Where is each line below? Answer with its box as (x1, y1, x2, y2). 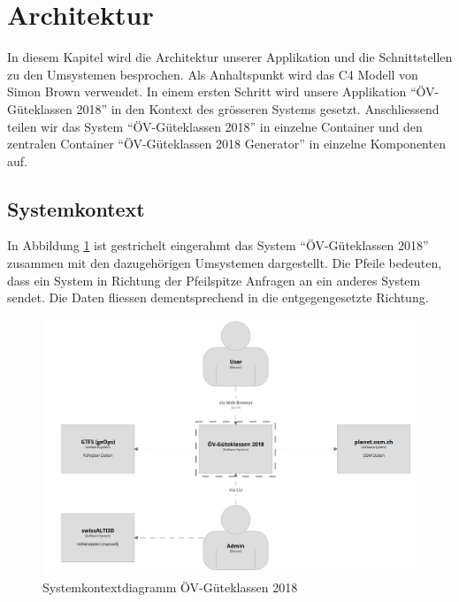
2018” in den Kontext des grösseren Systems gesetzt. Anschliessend (76, 99, 440, 118)
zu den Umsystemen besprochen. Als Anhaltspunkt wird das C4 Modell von (7, 65, 418, 83)
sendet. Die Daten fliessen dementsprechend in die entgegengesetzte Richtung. (7, 288, 429, 307)
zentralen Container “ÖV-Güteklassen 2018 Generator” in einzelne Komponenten (7, 134, 446, 153)
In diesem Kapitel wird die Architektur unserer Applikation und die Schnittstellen (7, 48, 453, 66)
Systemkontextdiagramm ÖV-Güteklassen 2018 (42, 577, 298, 596)
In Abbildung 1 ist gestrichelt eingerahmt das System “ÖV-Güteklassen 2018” (7, 236, 429, 255)
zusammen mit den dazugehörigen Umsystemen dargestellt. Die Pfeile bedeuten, (7, 254, 442, 272)
